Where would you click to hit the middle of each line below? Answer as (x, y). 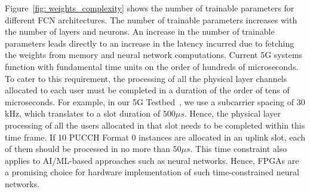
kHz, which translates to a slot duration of (83, 113)
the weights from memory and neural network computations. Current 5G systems (154, 55)
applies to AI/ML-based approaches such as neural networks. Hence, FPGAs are (152, 160)
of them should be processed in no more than (88, 149)
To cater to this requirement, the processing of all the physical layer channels (146, 78)
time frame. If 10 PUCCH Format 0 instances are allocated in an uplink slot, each (155, 137)
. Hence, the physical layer (232, 113)
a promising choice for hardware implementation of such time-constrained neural (152, 172)
